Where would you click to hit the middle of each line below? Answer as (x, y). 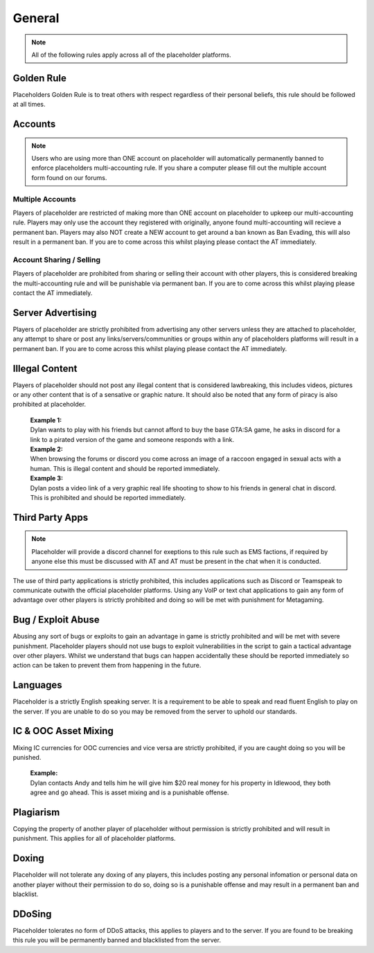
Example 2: (47, 449)
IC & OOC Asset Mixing (63, 731)
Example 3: (47, 479)
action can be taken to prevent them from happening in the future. (107, 666)
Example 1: (46, 420)
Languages (37, 685)
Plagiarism (36, 812)
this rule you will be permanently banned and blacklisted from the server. (117, 940)
